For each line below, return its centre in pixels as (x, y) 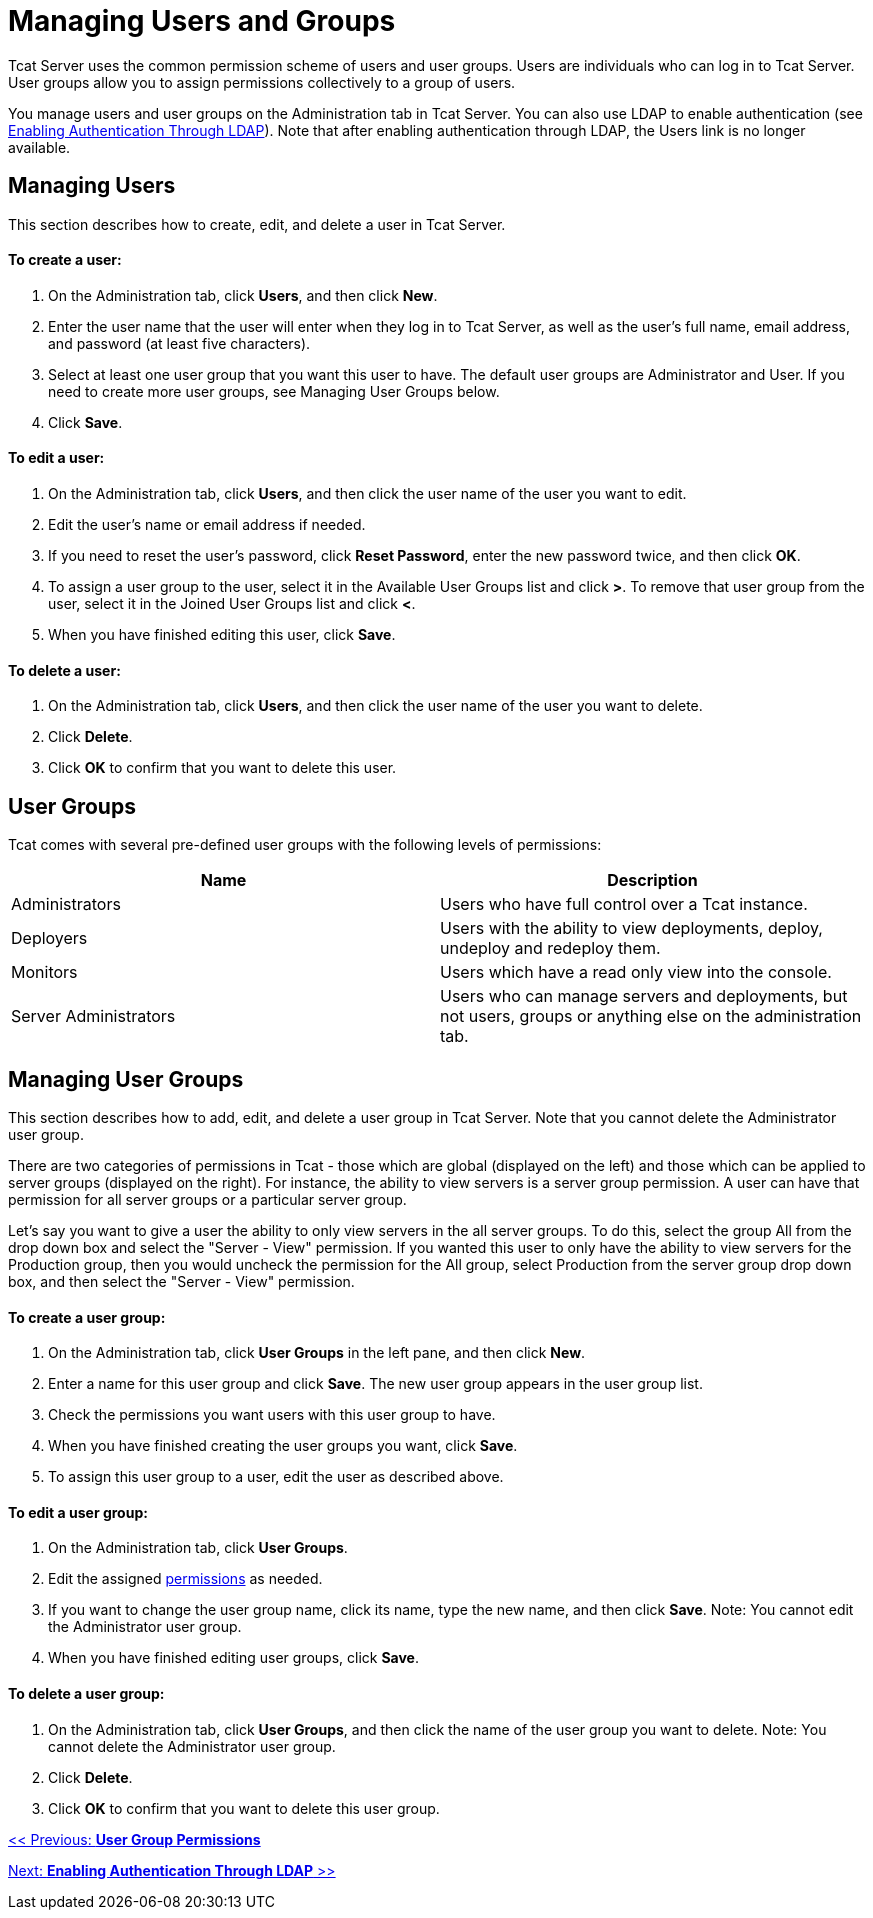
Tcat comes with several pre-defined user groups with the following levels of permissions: (305, 845)
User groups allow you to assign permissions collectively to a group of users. (262, 82)
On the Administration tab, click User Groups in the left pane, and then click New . (317, 1353)
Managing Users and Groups (202, 21)
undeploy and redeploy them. (550, 948)
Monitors (44, 972)
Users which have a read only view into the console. (636, 972)
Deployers (49, 938)
